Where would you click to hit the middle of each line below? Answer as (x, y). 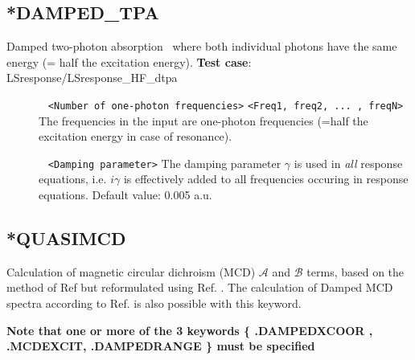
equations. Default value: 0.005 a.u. (125, 195)
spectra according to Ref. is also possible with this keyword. (154, 303)
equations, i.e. (73, 179)
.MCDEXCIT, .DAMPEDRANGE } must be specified (161, 346)
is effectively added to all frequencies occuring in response (266, 179)
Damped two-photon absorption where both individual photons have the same (202, 46)
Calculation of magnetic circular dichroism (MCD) (131, 271)
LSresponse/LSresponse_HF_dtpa (92, 78)
